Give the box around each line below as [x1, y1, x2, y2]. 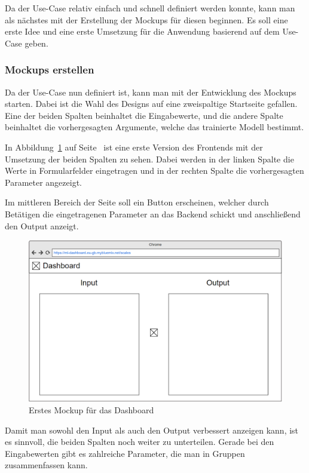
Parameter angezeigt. [5, 176, 82, 188]
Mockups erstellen [5, 62, 94, 77]
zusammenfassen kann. [5, 459, 88, 471]
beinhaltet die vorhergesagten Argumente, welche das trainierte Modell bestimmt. [5, 121, 304, 133]
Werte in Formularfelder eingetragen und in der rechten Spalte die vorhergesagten [5, 164, 304, 177]
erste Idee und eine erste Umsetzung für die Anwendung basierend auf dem [5, 25, 280, 38]
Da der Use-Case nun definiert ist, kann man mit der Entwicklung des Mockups [5, 85, 296, 98]
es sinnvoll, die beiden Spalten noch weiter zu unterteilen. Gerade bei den [5, 435, 274, 448]
